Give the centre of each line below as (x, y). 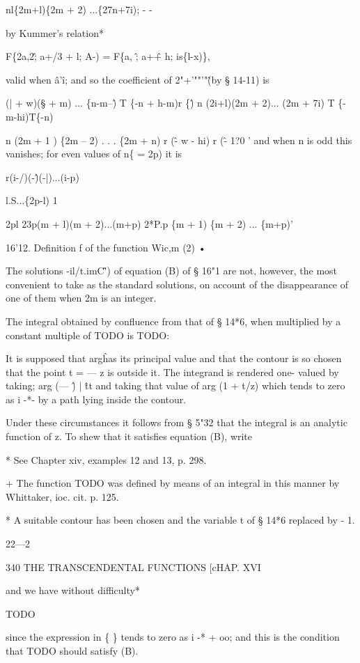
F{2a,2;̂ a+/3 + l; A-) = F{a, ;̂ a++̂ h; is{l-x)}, (108, 56)
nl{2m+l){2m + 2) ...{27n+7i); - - (79, 9)
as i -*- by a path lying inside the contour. (96, 399)
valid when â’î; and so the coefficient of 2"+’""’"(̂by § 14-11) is (138, 79)
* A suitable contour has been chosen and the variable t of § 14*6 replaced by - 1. (180, 520)
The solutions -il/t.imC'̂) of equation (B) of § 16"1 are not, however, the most (172, 271)
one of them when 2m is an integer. (81, 298)
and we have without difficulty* (73, 590)
